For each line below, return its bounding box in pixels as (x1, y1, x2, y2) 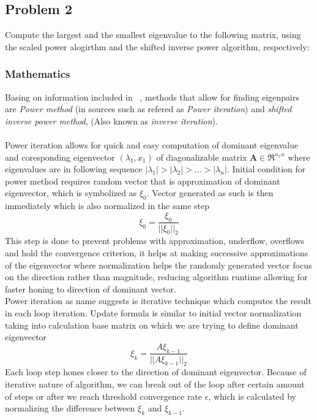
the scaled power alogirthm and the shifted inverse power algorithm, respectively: (5, 40, 310, 53)
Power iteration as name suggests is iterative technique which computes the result (5, 294, 311, 307)
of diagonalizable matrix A (156, 150, 258, 163)
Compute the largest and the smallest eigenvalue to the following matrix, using (5, 28, 301, 41)
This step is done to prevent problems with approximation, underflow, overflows (5, 234, 305, 247)
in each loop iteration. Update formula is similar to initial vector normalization (5, 306, 302, 319)
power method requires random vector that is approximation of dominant (5, 174, 280, 187)
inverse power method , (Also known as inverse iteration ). (5, 114, 218, 127)
